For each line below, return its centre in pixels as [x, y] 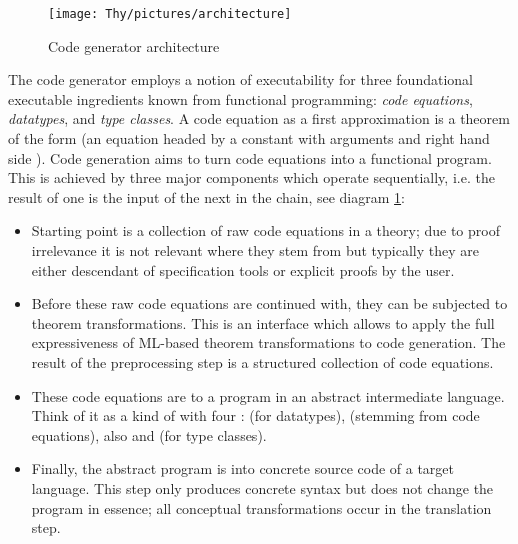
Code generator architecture [134, 45]
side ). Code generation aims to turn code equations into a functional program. [250, 157]
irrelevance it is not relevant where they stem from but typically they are [255, 250]
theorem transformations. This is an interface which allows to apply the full [263, 322]
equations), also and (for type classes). [149, 434]
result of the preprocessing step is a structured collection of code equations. [262, 361]
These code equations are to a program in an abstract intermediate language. [268, 395]
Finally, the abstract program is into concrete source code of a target [242, 468]
